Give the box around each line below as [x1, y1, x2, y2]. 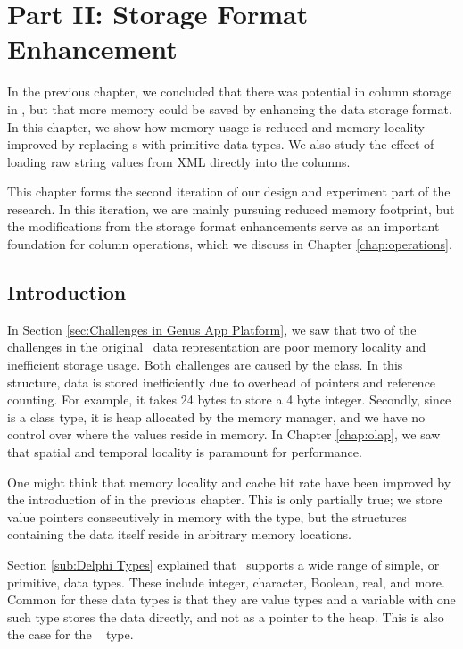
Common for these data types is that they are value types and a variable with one [7, 590, 456, 609]
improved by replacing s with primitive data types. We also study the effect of [7, 135, 434, 154]
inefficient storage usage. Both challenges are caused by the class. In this [7, 355, 403, 374]
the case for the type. [7, 625, 134, 644]
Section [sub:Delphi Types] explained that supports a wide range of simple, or [7, 554, 440, 573]
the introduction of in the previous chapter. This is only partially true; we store [7, 490, 442, 509]
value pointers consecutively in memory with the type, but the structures [7, 507, 407, 526]
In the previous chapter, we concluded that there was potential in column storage [7, 82, 452, 101]
